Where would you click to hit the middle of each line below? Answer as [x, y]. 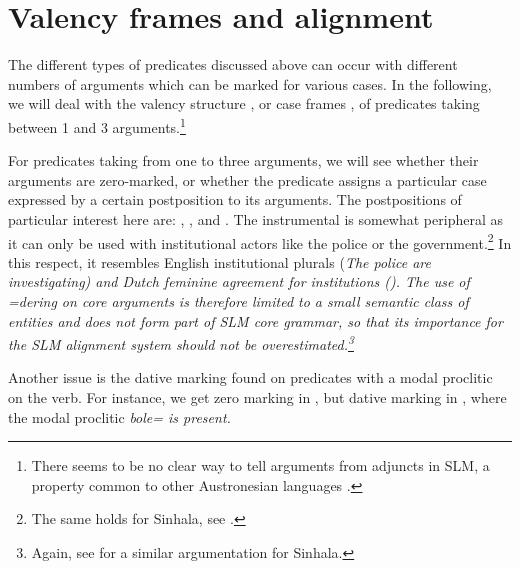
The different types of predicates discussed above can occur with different [233, 64]
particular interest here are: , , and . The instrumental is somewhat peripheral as [255, 218]
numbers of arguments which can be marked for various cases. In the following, [250, 83]
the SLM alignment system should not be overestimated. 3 [181, 342]
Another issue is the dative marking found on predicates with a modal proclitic [250, 377]
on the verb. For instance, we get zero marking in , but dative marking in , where [257, 397]
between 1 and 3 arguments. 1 [97, 125]
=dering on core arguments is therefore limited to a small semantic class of [238, 300]
